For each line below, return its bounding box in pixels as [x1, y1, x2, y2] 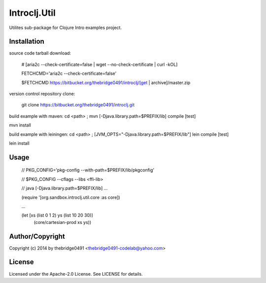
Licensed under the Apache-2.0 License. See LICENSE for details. [9, 271, 143, 277]
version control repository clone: [9, 91, 75, 97]
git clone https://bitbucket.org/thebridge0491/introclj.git [21, 102, 135, 108]
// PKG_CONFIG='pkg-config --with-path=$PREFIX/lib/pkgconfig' [21, 167, 155, 173]
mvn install [9, 122, 32, 128]
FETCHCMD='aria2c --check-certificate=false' [21, 70, 117, 76]
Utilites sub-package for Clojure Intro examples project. [9, 25, 122, 31]
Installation [9, 37, 44, 46]
